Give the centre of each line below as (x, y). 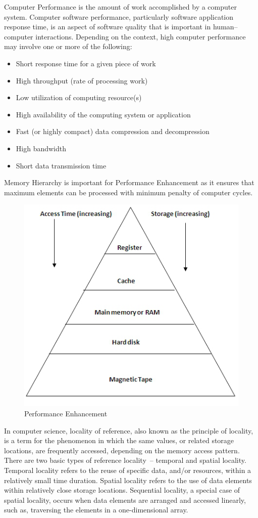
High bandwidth (41, 148)
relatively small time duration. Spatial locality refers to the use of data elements (128, 480)
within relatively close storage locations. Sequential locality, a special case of (122, 490)
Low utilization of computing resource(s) (79, 97)
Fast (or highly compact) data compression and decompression (113, 131)
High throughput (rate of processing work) (82, 80)
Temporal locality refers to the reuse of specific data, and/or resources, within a (128, 470)
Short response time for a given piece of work (86, 63)
